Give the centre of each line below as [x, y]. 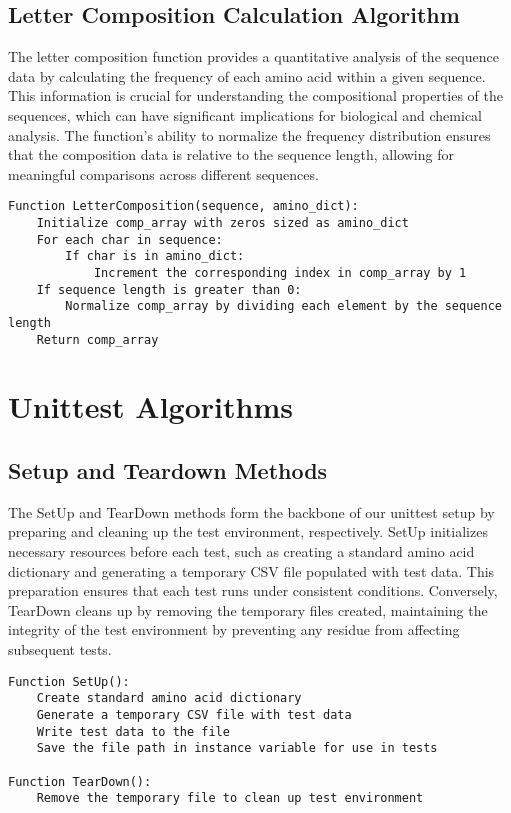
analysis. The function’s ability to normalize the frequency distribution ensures [249, 134]
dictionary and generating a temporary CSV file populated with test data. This [251, 570]
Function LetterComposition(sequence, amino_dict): [183, 206]
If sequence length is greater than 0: [169, 289]
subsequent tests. [60, 649]
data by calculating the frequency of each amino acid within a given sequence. [247, 75]
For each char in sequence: [129, 239]
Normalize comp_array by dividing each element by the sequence [283, 306]
